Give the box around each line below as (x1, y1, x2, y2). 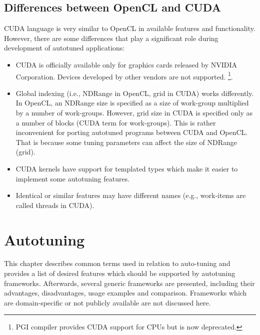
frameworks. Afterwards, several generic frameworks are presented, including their (4, 277, 255, 288)
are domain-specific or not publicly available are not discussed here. (4, 297, 211, 307)
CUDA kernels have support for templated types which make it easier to (15, 163, 238, 173)
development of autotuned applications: (4, 42, 125, 53)
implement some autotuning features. (15, 173, 130, 183)
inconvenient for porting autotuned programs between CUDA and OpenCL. (15, 127, 248, 137)
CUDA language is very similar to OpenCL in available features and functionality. (4, 23, 255, 33)
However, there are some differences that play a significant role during (4, 32, 218, 43)
